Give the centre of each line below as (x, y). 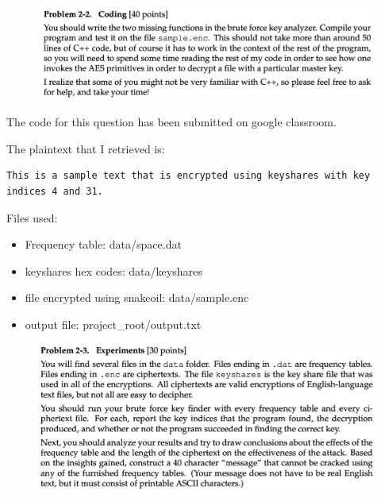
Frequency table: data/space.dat (103, 244)
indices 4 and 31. (55, 191)
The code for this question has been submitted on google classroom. (171, 122)
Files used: (32, 217)
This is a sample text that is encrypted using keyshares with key (189, 176)
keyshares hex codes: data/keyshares (114, 270)
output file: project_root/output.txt (113, 324)
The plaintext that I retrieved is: (86, 148)
